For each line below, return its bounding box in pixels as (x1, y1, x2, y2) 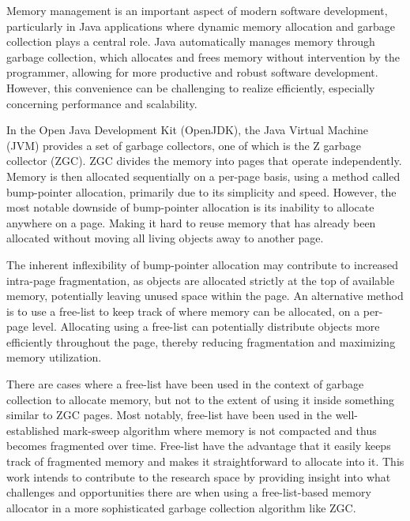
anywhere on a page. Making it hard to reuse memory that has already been (6, 214, 376, 231)
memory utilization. (6, 349, 102, 365)
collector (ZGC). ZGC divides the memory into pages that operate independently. (6, 152, 402, 169)
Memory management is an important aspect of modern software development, (6, 2, 388, 18)
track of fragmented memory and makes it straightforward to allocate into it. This (6, 453, 404, 470)
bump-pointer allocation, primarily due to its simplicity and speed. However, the (6, 183, 397, 200)
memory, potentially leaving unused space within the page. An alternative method (6, 287, 404, 304)
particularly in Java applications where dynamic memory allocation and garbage (6, 17, 396, 34)
